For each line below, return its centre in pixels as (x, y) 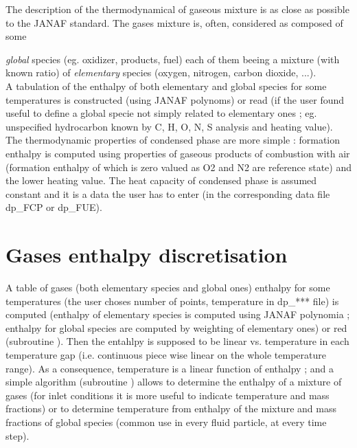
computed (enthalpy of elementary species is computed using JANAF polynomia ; (178, 314)
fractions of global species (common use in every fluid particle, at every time (166, 422)
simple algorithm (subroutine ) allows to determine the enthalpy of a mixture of (174, 382)
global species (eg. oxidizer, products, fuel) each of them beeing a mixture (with (173, 59)
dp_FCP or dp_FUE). (54, 207)
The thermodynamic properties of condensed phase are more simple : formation (173, 140)
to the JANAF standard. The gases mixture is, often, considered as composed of (174, 22)
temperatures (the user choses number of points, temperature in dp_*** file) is (172, 301)
